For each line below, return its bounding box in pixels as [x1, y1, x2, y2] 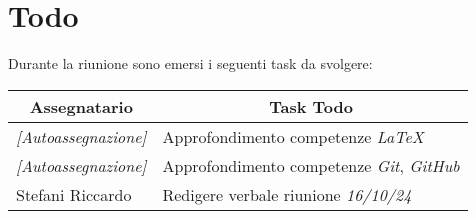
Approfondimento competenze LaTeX [162, 124, 424, 148]
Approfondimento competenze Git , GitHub [162, 153, 460, 177]
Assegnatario [29, 94, 133, 118]
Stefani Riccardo [16, 182, 132, 206]
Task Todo [269, 94, 353, 118]
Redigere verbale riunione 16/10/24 [162, 182, 412, 206]
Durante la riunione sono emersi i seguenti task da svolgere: [8, 53, 373, 74]
